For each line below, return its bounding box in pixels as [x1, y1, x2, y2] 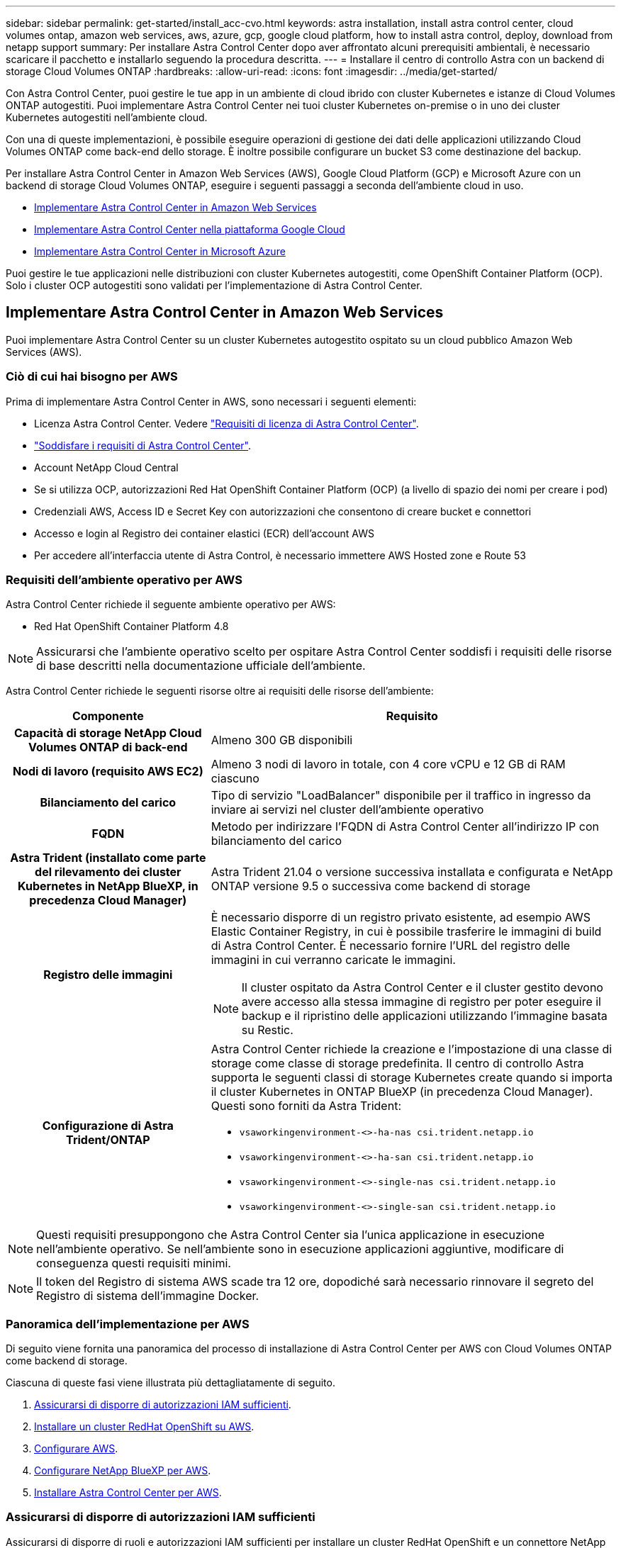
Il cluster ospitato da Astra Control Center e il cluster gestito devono [241, 980, 603, 995]
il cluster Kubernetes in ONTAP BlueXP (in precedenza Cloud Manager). [211, 1084, 593, 1099]
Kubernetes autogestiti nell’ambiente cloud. [6, 111, 208, 123]
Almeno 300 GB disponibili [211, 733, 353, 748]
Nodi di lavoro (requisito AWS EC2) [12, 764, 203, 779]
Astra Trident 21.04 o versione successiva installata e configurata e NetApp [211, 865, 613, 880]
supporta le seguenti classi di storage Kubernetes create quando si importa [211, 1070, 612, 1085]
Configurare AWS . [34, 1442, 118, 1455]
